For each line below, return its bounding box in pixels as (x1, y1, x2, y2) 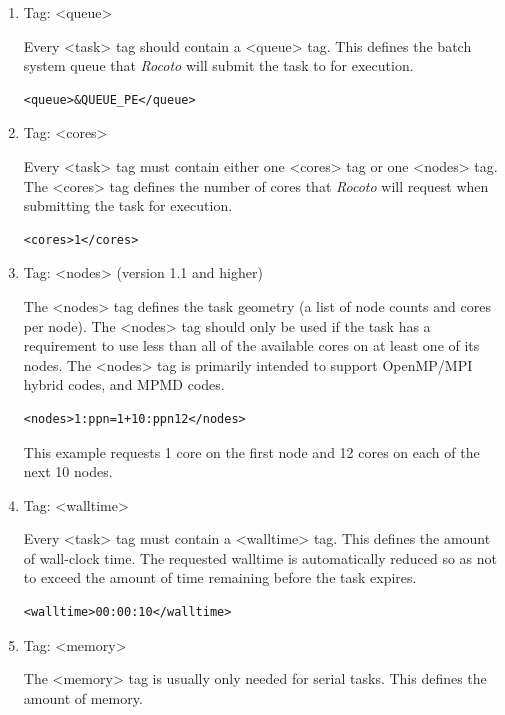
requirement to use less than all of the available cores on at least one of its (23, 335, 480, 356)
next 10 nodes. (23, 461, 113, 482)
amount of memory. (23, 687, 143, 708)
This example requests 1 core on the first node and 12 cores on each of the (23, 441, 480, 462)
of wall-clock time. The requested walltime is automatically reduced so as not (23, 547, 498, 568)
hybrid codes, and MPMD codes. (23, 374, 225, 395)
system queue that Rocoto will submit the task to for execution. (23, 55, 414, 76)
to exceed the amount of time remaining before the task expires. (23, 567, 417, 588)
